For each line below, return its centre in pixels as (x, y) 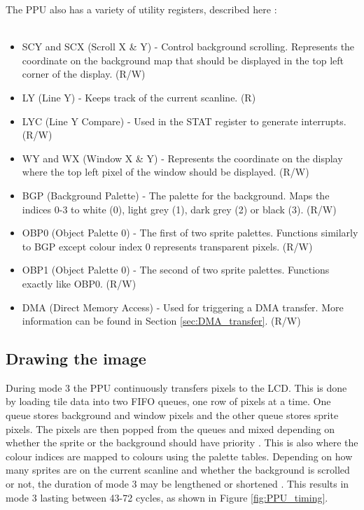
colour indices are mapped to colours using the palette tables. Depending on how (179, 456)
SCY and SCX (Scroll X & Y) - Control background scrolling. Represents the (188, 47)
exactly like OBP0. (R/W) (79, 283)
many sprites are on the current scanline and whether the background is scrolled (178, 470)
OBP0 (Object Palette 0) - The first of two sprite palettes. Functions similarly (190, 233)
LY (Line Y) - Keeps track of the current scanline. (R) (139, 97)
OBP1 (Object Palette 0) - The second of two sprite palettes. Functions (176, 270)
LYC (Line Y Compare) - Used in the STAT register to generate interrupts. (184, 121)
